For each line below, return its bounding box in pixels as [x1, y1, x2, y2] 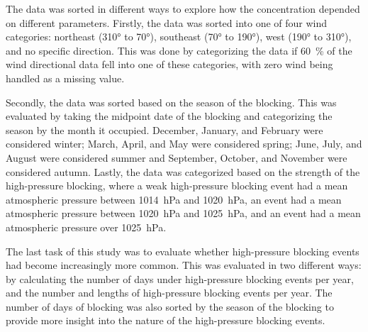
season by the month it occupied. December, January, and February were [6, 122, 323, 137]
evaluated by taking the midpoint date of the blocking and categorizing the [6, 109, 333, 123]
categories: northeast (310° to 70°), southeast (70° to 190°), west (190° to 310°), [6, 29, 352, 44]
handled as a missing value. [6, 70, 125, 85]
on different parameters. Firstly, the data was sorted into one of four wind [6, 15, 328, 30]
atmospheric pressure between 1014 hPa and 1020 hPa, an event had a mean [6, 192, 342, 206]
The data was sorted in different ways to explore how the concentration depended [6, 1, 360, 16]
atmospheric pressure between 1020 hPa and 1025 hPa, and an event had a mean [6, 206, 361, 221]
